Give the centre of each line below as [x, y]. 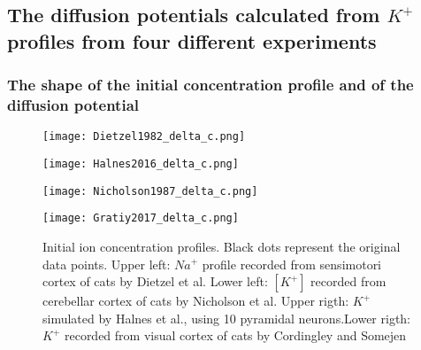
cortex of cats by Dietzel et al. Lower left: [155, 281]
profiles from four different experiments [192, 40]
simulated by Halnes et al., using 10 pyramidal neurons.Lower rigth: [227, 318]
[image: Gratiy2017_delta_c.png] [141, 218]
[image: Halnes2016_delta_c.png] [141, 163]
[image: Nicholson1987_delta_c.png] [150, 191]
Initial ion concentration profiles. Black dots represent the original [222, 246]
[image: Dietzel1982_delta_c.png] [144, 137]
